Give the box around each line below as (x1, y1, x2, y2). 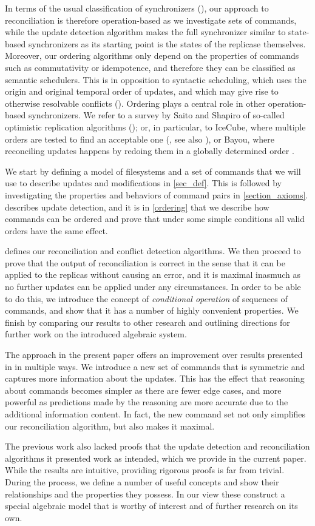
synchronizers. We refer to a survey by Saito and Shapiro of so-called (28, 109, 285, 121)
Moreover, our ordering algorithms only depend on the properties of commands (5, 49, 299, 62)
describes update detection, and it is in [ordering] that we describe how (5, 200, 269, 213)
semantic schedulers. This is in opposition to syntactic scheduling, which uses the (5, 73, 307, 86)
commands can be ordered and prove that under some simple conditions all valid (5, 212, 305, 225)
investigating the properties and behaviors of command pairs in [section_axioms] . (5, 188, 308, 201)
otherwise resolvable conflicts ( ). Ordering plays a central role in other (5, 96, 266, 109)
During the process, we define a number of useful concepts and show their (5, 475, 279, 488)
